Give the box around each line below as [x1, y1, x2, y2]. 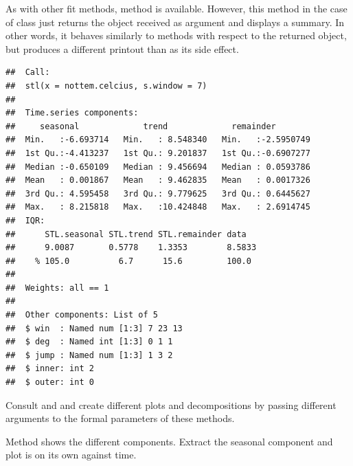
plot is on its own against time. [5, 447, 137, 462]
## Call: [5, 67, 50, 78]
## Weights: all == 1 [5, 282, 109, 293]
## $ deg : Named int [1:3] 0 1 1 [5, 337, 173, 347]
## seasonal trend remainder [5, 121, 276, 131]
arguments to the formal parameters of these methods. [5, 411, 235, 425]
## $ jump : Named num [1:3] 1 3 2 [5, 350, 173, 360]
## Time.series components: [5, 108, 139, 118]
